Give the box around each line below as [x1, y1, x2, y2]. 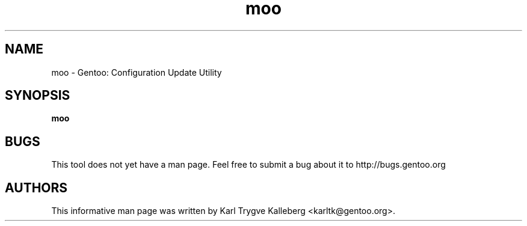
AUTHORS [5, 180, 68, 195]
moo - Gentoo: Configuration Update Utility [51, 67, 222, 78]
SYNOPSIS [5, 88, 70, 103]
